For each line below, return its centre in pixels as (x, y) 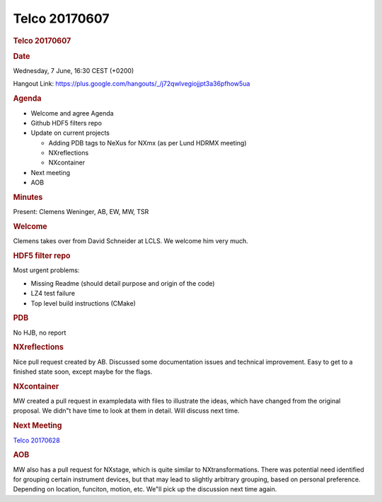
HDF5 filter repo (42, 256)
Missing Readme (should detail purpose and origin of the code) (123, 283)
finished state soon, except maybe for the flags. (83, 372)
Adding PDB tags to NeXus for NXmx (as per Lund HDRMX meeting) (147, 143)
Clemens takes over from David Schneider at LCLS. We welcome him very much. (131, 241)
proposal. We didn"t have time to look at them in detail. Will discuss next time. (126, 411)
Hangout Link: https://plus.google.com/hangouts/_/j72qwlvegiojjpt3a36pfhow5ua (132, 84)
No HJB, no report (40, 333)
